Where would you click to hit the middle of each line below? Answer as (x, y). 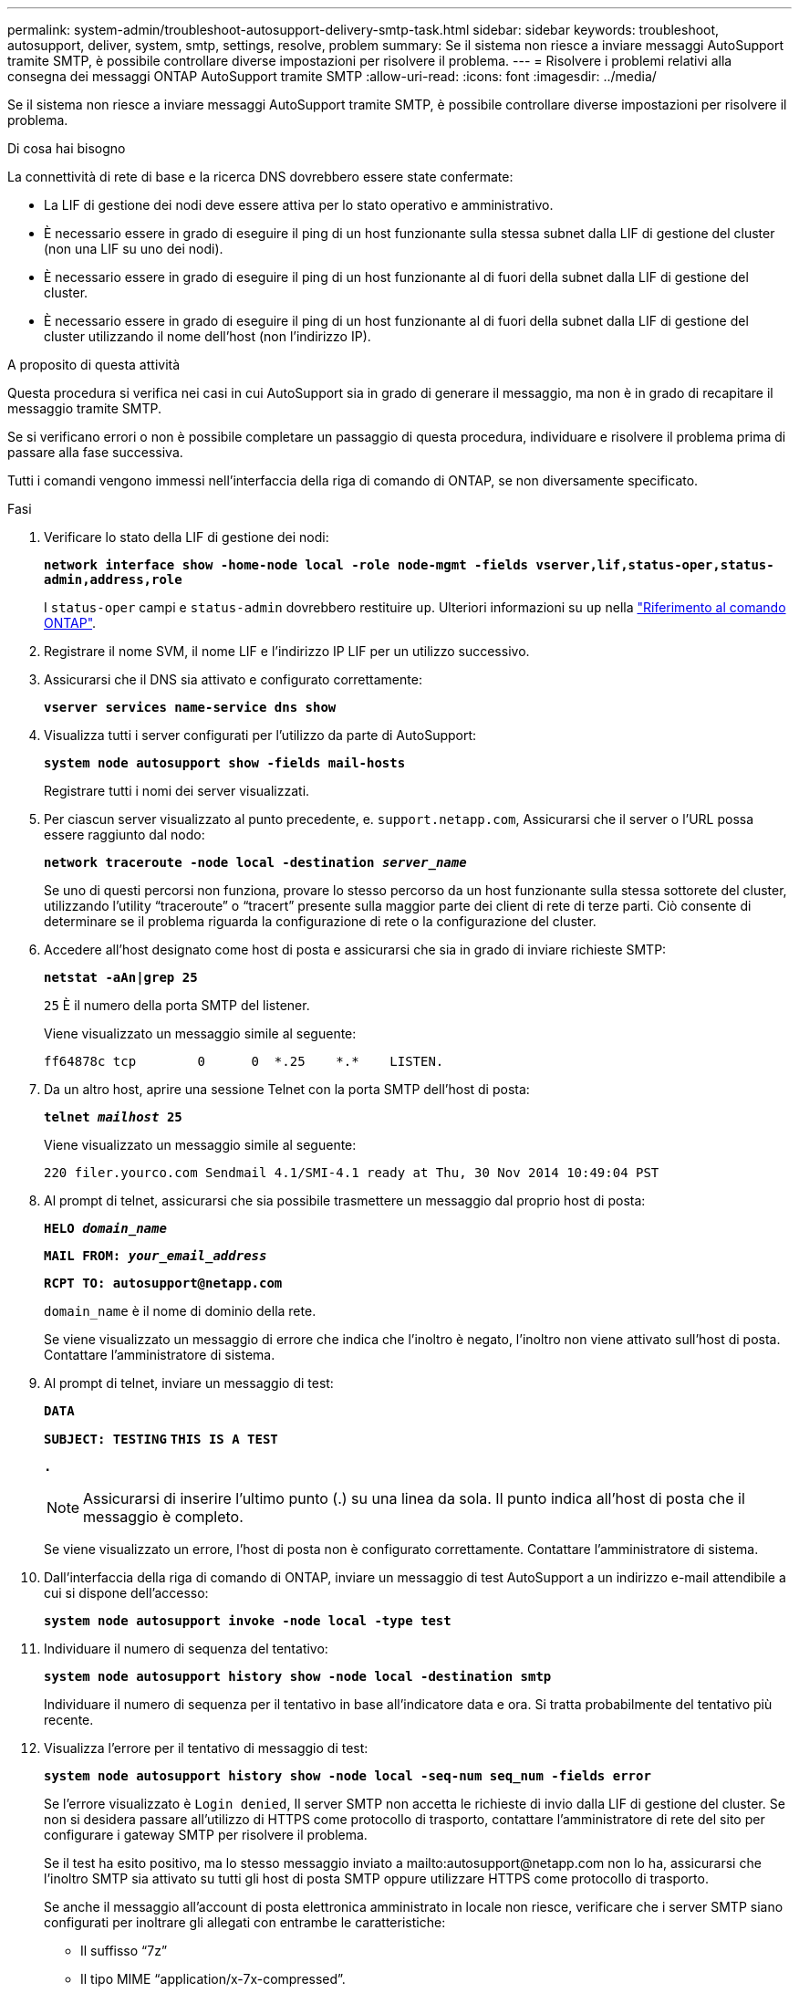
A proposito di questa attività (94, 365)
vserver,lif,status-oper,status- (655, 565)
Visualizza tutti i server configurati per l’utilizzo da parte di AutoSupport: (260, 735)
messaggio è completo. (163, 1517)
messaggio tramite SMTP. (85, 408)
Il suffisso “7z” (124, 1951)
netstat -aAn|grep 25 (121, 977)
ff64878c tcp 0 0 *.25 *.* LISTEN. (244, 1061)
